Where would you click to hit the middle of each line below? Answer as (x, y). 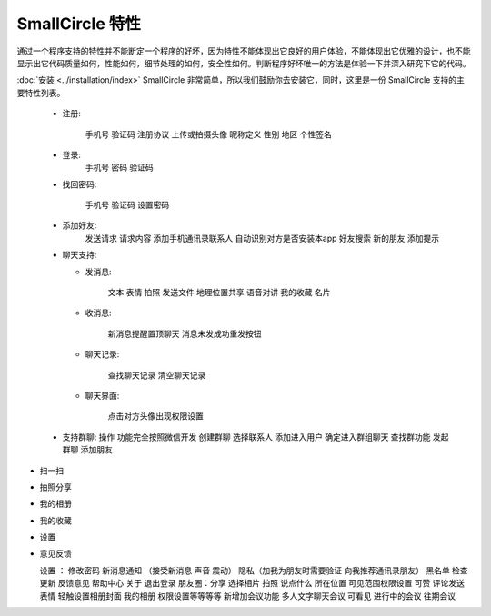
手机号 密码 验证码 (119, 167)
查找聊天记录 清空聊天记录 (157, 375)
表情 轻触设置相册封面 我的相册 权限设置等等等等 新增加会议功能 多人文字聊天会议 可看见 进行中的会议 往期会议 (248, 596)
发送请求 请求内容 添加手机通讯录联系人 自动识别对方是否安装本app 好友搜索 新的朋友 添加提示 (262, 238)
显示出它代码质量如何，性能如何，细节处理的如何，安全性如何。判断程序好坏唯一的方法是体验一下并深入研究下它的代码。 (244, 63)
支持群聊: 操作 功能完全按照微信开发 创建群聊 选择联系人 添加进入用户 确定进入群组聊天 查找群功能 (246, 437)
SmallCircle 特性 (79, 24)
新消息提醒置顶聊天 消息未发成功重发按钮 (185, 333)
